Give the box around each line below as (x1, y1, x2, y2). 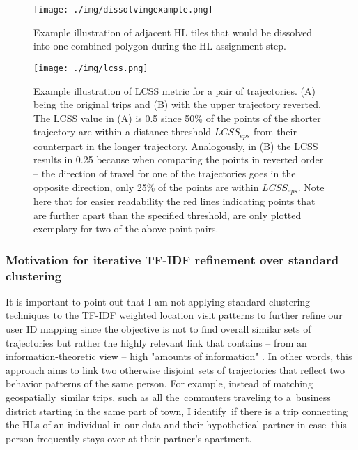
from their (254, 124, 297, 139)
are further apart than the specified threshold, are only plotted (33, 207, 302, 222)
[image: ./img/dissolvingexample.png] (33, 5, 213, 15)
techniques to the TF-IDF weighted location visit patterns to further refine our (6, 308, 343, 322)
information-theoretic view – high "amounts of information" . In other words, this (6, 349, 352, 363)
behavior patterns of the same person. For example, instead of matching (6, 376, 313, 391)
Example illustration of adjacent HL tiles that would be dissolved (33, 24, 313, 39)
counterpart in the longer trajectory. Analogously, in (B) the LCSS (33, 138, 318, 153)
